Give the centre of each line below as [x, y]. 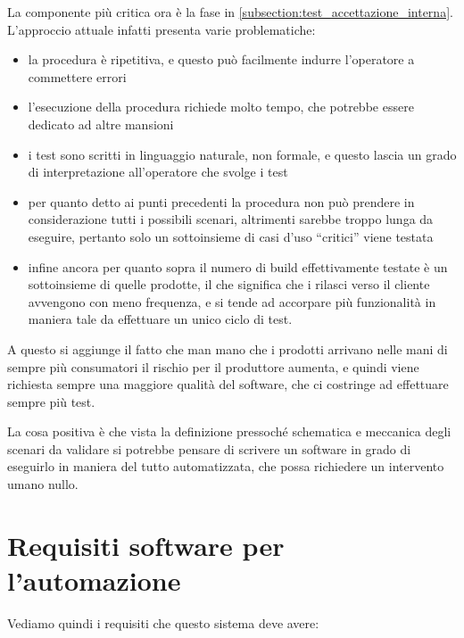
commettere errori [77, 76]
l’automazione [94, 580]
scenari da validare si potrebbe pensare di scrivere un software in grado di [209, 448]
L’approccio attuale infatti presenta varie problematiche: [162, 29]
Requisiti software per [146, 545]
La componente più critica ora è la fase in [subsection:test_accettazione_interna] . [230, 12]
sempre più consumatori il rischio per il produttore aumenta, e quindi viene [213, 366]
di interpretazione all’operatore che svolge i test [158, 172]
